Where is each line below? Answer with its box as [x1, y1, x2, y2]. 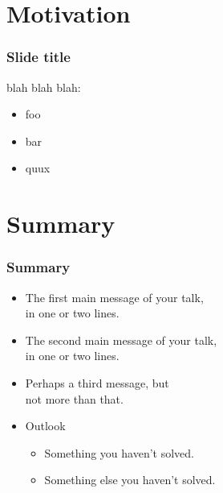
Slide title [6, 47, 71, 67]
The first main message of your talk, [25, 288, 204, 305]
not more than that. [25, 390, 124, 407]
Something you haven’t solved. [44, 444, 194, 461]
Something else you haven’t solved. [44, 471, 216, 488]
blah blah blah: [6, 78, 81, 95]
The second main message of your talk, [25, 331, 217, 348]
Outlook [25, 417, 66, 434]
